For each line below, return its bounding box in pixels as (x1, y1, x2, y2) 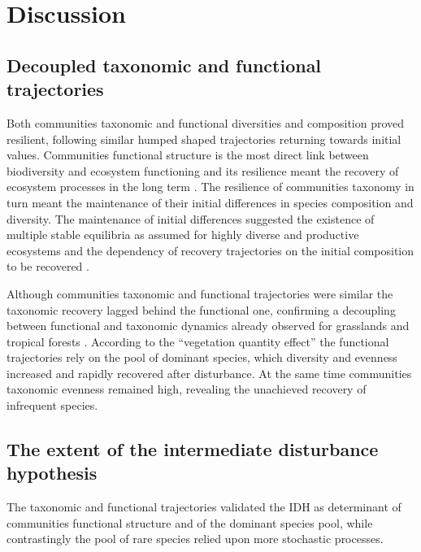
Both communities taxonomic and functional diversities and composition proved (7, 114, 405, 131)
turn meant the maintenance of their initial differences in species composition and (7, 193, 414, 211)
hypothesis (7, 460, 98, 485)
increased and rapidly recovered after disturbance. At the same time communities (7, 364, 412, 381)
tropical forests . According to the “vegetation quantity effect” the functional (7, 333, 389, 350)
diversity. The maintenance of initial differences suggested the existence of (7, 210, 375, 227)
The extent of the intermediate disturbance (7, 437, 379, 462)
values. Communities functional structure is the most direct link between (7, 146, 369, 163)
